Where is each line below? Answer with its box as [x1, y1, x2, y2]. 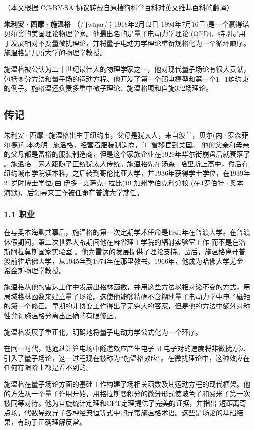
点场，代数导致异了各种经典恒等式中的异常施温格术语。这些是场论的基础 [4, 407, 236, 417]
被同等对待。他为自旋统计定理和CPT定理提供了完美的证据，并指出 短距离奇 [4, 398, 247, 408]
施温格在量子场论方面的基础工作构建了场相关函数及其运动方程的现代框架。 [4, 379, 243, 389]
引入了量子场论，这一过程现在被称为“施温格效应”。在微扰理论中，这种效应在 [4, 352, 250, 363]
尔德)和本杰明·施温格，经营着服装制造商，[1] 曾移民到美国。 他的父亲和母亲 [4, 139, 250, 149]
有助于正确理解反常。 [17, 417, 86, 427]
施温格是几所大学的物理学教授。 [4, 47, 106, 58]
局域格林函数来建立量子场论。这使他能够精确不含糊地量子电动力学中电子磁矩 [4, 291, 250, 301]
